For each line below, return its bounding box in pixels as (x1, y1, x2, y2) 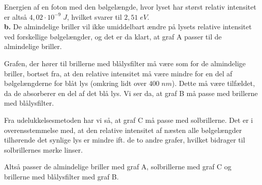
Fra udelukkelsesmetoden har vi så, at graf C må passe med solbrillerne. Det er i (4, 114, 253, 125)
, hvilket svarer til (67, 11, 122, 22)
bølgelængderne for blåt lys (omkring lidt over (4, 78, 147, 88)
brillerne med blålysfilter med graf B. (4, 171, 119, 181)
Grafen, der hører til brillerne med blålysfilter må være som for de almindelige (4, 58, 246, 68)
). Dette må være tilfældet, (172, 78, 255, 88)
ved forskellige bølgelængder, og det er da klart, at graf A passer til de (4, 31, 222, 41)
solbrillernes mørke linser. (4, 144, 83, 155)
